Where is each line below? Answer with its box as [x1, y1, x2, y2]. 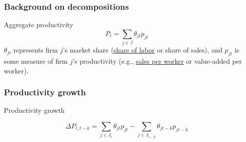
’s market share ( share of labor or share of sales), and [62, 45, 223, 55]
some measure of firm [4, 55, 68, 66]
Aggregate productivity [4, 19, 74, 30]
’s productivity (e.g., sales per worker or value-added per [72, 55, 242, 66]
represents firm [13, 45, 58, 55]
